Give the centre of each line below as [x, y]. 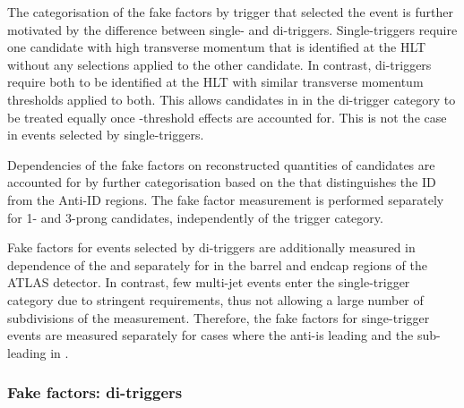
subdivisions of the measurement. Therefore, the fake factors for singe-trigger [219, 317]
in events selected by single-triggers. [106, 135]
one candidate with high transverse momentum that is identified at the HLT [217, 47]
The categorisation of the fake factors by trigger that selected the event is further [230, 12]
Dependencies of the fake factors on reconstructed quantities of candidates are [221, 164]
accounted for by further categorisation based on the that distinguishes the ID [222, 182]
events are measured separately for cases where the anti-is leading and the [211, 335]
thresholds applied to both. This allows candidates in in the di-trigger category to [232, 99]
